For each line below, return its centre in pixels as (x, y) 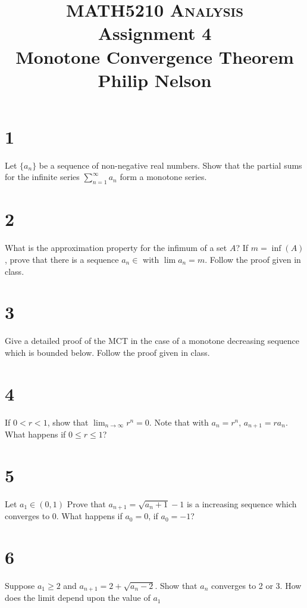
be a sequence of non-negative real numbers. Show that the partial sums (170, 165)
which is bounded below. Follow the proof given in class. (107, 352)
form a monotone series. (163, 177)
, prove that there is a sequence (62, 259)
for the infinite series (42, 177)
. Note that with (179, 422)
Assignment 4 (155, 33)
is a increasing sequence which (242, 503)
